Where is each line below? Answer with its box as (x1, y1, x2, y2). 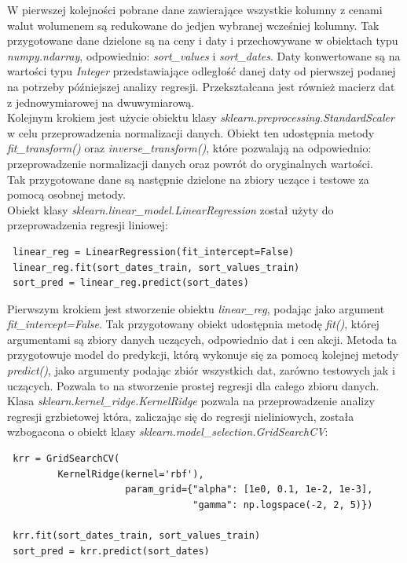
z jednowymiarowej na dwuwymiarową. (7, 93, 195, 110)
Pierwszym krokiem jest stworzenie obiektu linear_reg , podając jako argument (7, 300, 385, 316)
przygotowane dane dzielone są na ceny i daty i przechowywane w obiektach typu (7, 32, 398, 49)
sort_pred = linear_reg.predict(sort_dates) (13, 277, 249, 289)
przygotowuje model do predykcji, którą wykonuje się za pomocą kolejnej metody (7, 346, 398, 363)
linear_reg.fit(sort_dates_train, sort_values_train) (13, 261, 300, 273)
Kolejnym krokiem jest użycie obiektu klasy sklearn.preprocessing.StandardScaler (7, 109, 394, 126)
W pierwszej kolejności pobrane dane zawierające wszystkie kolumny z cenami (7, 2, 383, 17)
